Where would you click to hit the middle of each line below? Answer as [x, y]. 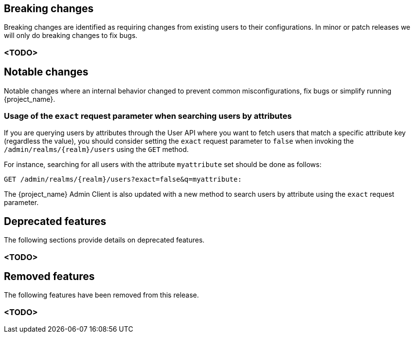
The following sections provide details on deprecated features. [104, 240]
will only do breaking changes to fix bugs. [71, 36]
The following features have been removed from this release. [101, 295]
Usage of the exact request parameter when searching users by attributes [148, 116]
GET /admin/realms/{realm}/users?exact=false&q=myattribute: [123, 179]
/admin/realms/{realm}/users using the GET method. [96, 150]
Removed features [49, 277]
